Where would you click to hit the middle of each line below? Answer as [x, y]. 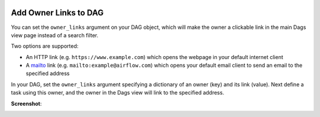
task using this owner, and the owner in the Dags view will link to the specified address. [118, 93]
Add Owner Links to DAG [57, 13]
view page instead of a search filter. [55, 35]
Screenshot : [26, 103]
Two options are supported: [45, 46]
